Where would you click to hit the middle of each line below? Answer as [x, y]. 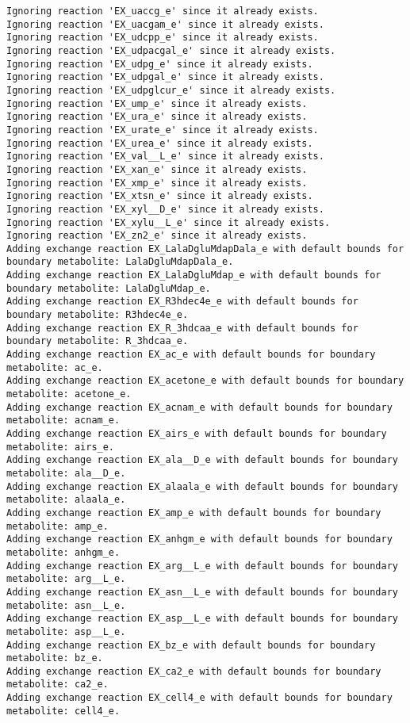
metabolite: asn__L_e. [66, 605]
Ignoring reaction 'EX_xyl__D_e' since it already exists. [165, 209]
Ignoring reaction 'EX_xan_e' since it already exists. [157, 169]
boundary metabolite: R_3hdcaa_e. [98, 341]
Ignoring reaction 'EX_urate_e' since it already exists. [163, 130]
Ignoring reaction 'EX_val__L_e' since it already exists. [165, 157]
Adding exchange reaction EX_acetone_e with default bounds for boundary [205, 381]
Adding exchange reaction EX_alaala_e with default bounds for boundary [202, 486]
